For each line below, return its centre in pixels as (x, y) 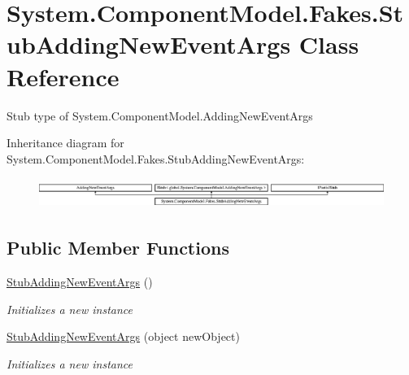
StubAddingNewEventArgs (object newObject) (123, 336)
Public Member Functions (118, 248)
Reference (63, 76)
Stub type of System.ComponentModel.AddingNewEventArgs (160, 115)
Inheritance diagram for (65, 143)
